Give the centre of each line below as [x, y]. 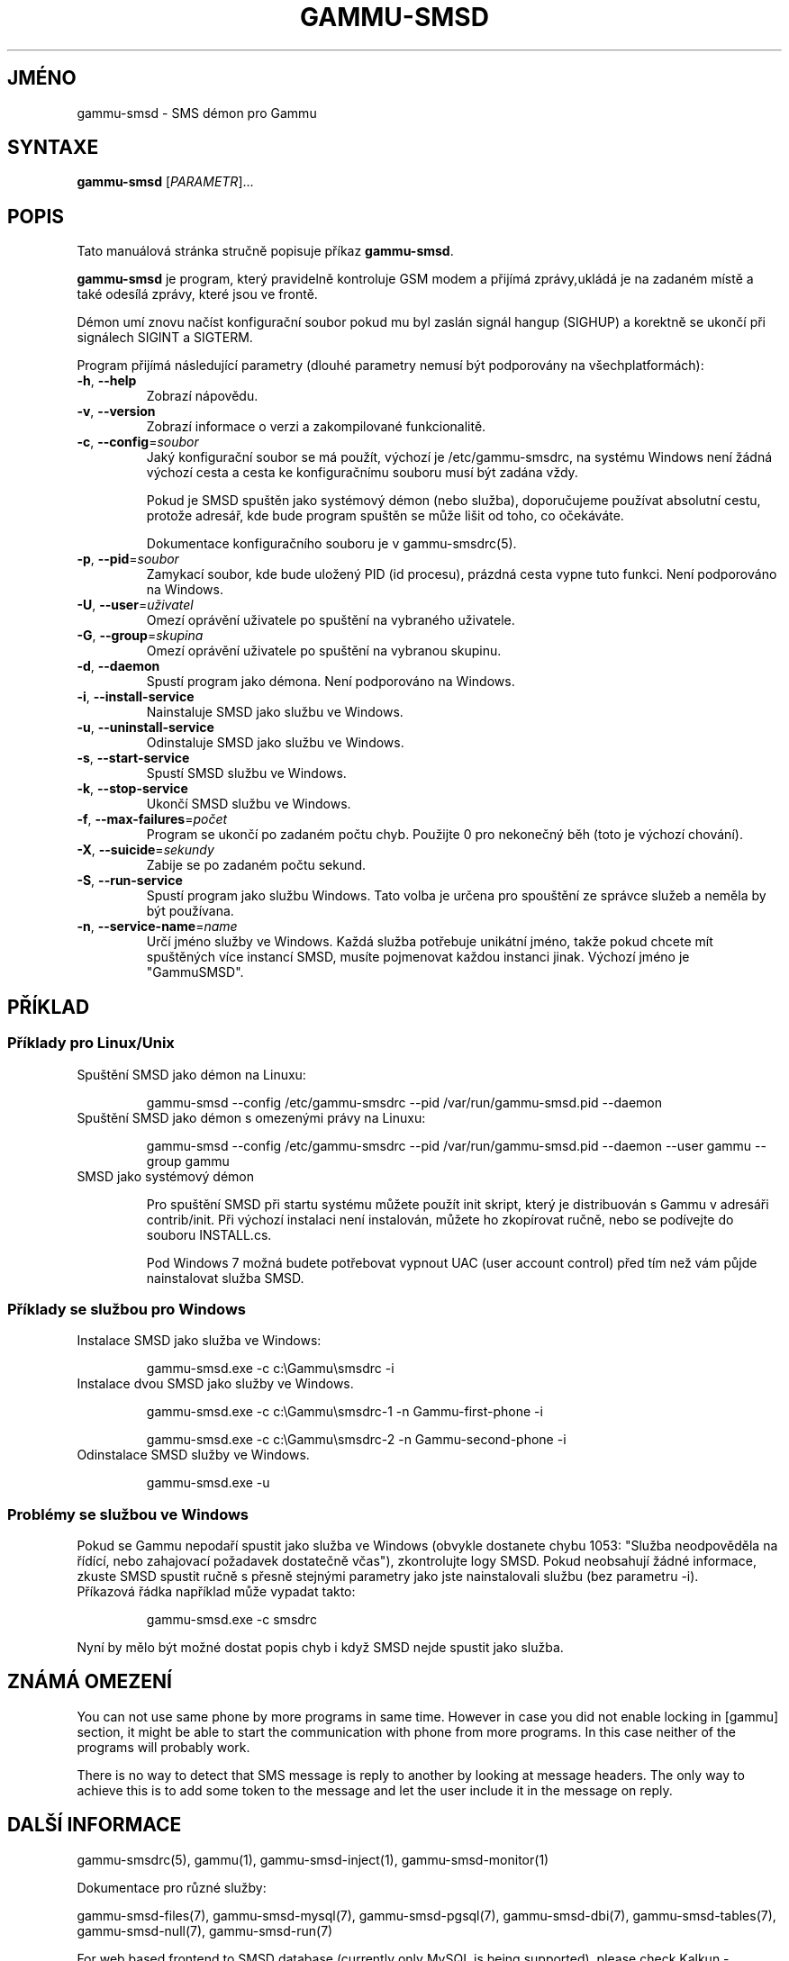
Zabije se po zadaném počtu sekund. [256, 865]
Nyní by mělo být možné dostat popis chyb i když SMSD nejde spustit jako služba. [320, 1647]
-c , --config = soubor [138, 442]
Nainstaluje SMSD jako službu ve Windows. [275, 712]
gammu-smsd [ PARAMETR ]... [165, 182]
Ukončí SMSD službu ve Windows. [249, 804]
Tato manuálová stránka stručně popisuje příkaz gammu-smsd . [265, 251]
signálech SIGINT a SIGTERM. [165, 338]
